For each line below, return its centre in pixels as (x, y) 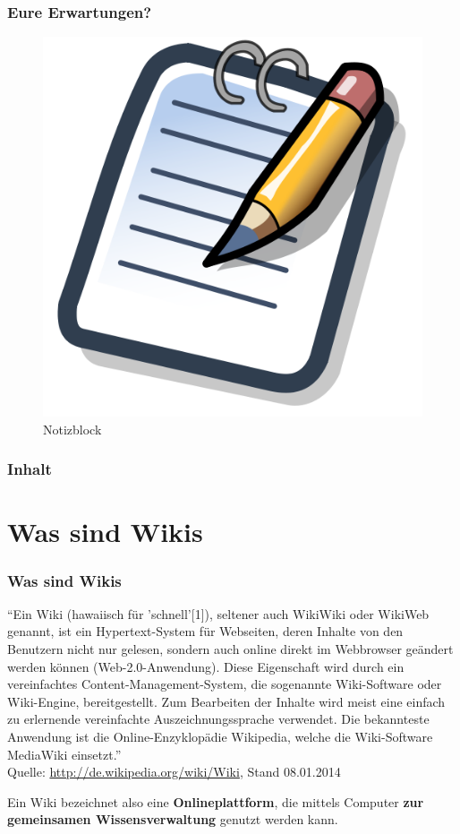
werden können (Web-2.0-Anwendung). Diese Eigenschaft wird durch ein (206, 666)
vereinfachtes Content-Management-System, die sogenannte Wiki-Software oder (225, 684)
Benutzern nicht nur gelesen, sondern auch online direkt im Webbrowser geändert (230, 649)
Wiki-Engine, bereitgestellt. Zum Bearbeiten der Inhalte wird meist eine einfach (226, 701)
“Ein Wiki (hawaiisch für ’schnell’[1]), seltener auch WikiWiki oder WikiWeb (218, 613)
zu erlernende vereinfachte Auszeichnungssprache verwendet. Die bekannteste (218, 719)
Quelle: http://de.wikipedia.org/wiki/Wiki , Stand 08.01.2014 (174, 772)
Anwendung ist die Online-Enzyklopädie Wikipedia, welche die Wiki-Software (220, 736)
